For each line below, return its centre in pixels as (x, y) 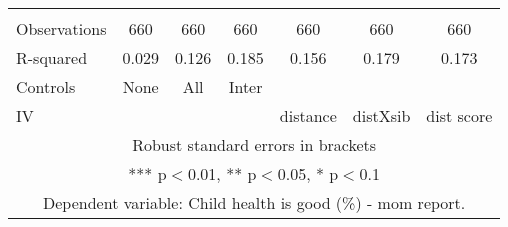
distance (308, 115)
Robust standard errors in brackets (254, 144)
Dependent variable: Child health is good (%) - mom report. (254, 202)
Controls (46, 86)
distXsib (381, 115)
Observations (61, 28)
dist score (459, 115)
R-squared (52, 57)
